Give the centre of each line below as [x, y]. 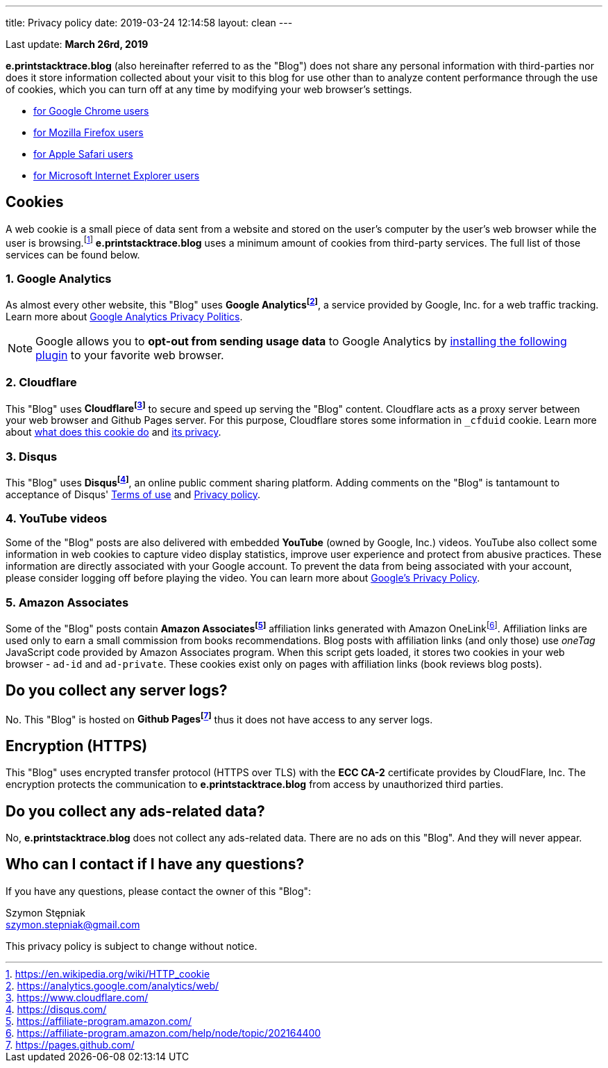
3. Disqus [32, 456]
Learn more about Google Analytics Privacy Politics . [124, 316]
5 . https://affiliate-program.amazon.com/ [99, 1021]
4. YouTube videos [57, 519]
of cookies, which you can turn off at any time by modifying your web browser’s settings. [209, 89]
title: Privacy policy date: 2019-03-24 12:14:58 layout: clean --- [149, 23]
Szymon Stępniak [45, 912]
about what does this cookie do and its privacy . [113, 432]
